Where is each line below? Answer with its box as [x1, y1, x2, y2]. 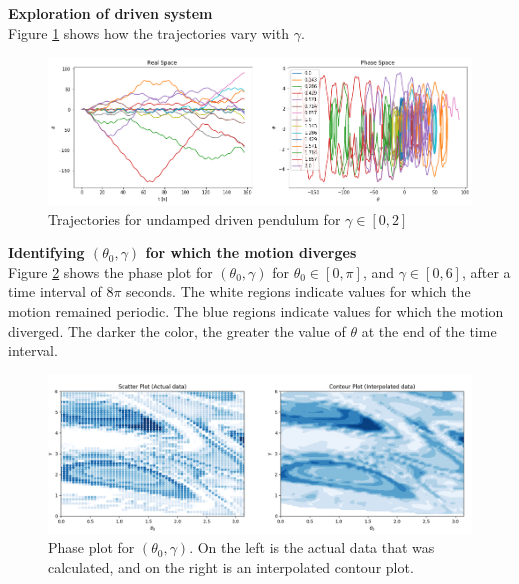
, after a [461, 261, 511, 282]
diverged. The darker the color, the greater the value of [8, 320, 346, 341]
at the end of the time [361, 320, 497, 341]
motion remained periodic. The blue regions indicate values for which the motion [8, 300, 504, 321]
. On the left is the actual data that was [189, 537, 435, 558]
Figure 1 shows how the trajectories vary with [8, 22, 289, 43]
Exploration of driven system [8, 3, 213, 23]
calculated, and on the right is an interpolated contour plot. [48, 556, 414, 577]
